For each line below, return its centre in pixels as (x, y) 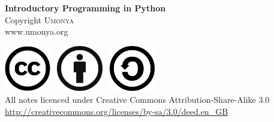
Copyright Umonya (39, 19)
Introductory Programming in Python (85, 8)
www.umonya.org (37, 31)
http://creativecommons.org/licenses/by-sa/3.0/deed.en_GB (117, 111)
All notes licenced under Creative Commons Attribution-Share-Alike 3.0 (137, 99)
